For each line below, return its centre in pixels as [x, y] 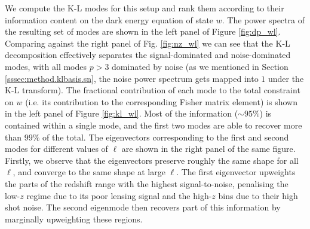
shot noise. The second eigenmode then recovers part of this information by [143, 207]
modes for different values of [56, 149]
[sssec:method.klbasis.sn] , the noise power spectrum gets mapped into [132, 78]
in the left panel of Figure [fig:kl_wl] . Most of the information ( [122, 113]
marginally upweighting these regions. [74, 219]
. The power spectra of [263, 19]
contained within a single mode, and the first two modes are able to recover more [154, 125]
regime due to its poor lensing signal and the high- [119, 195]
